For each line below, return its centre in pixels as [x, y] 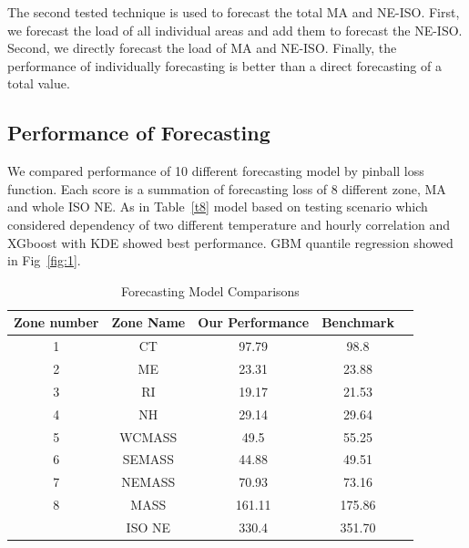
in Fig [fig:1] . [44, 260]
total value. [39, 83]
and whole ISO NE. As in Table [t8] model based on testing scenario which [218, 207]
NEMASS [148, 482]
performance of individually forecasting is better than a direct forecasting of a [224, 65]
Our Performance [254, 322]
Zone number [56, 322]
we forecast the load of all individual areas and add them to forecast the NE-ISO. [235, 30]
